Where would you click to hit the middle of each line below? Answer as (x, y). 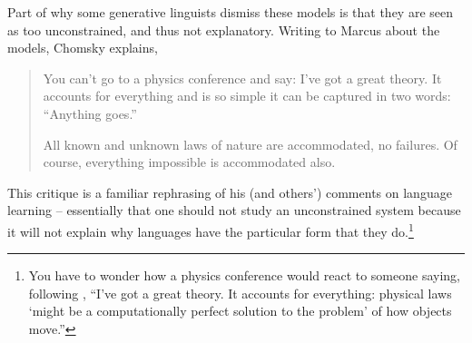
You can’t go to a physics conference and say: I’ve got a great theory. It (242, 78)
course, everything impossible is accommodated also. (189, 162)
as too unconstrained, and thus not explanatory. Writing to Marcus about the (224, 29)
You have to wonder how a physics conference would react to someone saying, (244, 275)
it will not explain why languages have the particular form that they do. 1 (211, 230)
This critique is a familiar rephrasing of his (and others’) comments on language (230, 192)
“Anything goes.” (90, 113)
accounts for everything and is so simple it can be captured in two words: (247, 96)
